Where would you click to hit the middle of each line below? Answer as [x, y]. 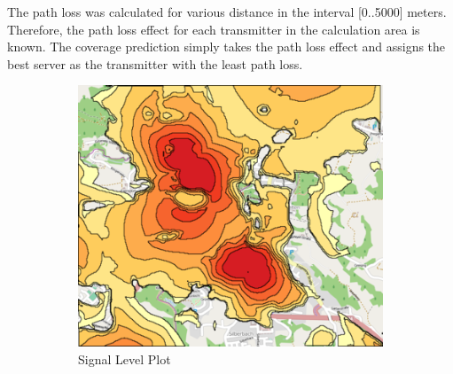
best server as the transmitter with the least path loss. [155, 63]
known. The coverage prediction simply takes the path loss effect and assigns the [226, 47]
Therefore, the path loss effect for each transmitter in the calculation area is [214, 29]
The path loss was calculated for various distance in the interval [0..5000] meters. [227, 12]
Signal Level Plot [125, 358]
